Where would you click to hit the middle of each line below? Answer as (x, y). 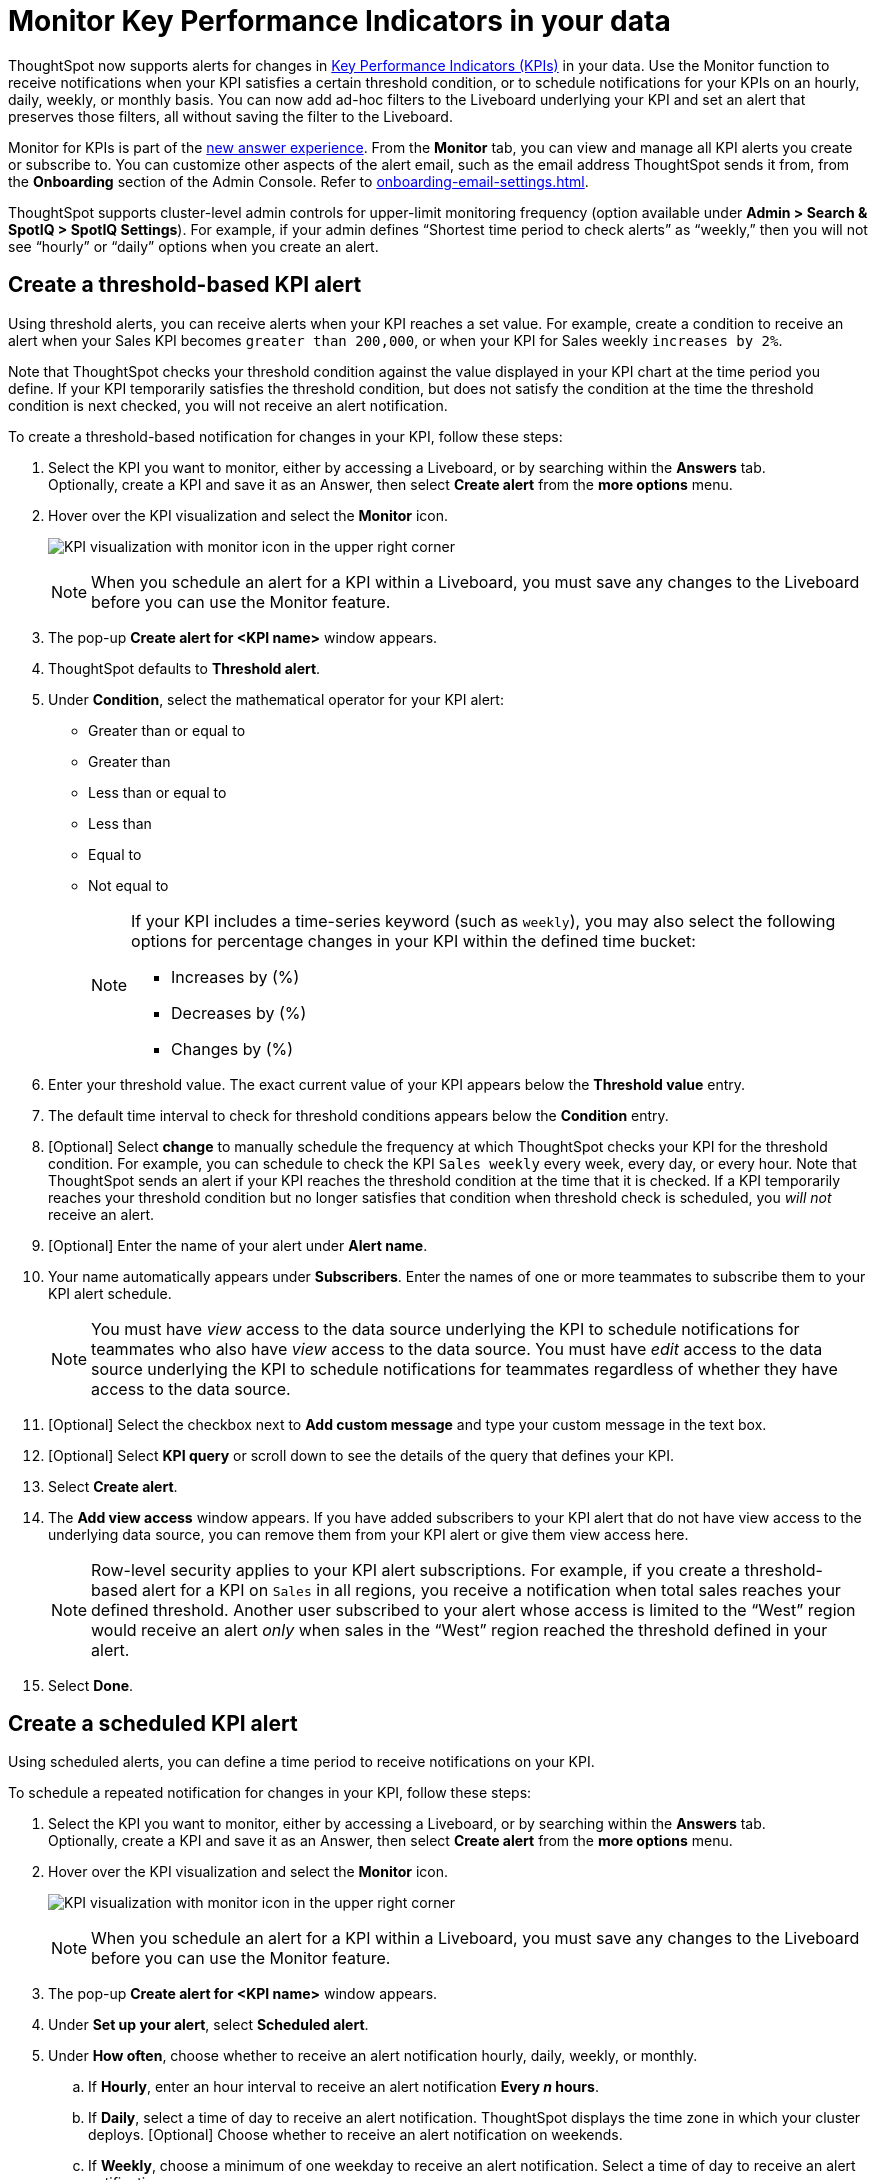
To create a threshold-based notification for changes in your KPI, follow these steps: (285, 436)
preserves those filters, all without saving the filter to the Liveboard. (230, 116)
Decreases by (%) (239, 1012)
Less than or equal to (157, 792)
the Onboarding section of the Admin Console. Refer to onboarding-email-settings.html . (298, 181)
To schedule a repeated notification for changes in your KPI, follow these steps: (270, 1793)
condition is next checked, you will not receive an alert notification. (228, 405)
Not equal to (128, 885)
